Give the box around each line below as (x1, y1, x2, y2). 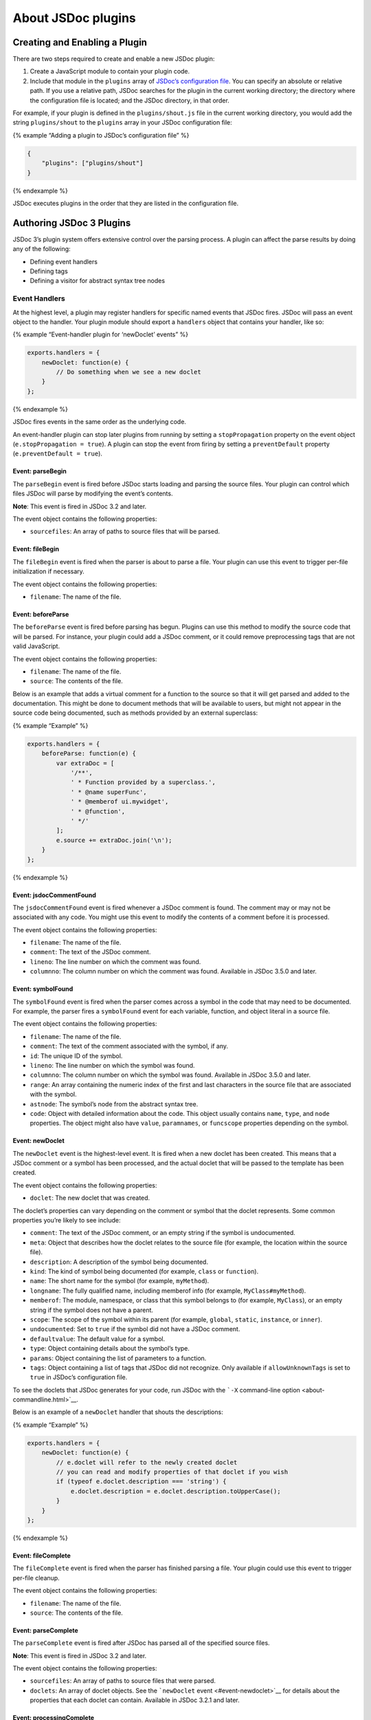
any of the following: (12, 245, 71, 253)
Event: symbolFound (12, 985, 74, 993)
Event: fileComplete (12, 1551, 71, 1560)
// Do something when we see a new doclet (56, 368, 202, 376)
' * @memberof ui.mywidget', (70, 798, 169, 806)
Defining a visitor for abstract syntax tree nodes (30, 277, 165, 285)
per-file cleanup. (12, 1573, 60, 1582)
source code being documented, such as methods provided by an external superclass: (12, 709, 258, 717)
